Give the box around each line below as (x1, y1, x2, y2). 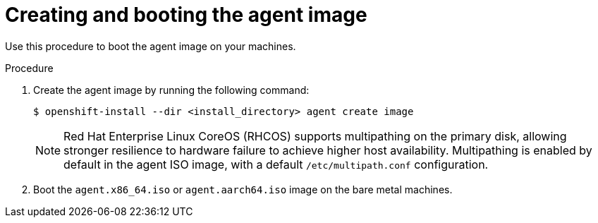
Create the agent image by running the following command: (33, 83, 310, 96)
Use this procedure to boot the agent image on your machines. (5, 40, 296, 52)
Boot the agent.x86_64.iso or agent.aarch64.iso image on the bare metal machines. (33, 183, 453, 195)
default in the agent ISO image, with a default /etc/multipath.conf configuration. (63, 157, 489, 171)
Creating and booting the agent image (5, 3, 367, 27)
